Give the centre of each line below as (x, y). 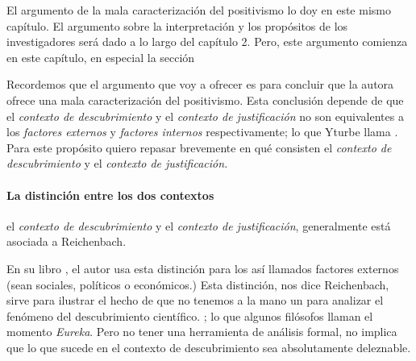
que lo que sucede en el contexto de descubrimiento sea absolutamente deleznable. (209, 347)
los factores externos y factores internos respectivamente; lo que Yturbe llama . (202, 132)
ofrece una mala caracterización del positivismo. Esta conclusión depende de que (205, 100)
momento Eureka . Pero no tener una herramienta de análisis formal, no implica (202, 332)
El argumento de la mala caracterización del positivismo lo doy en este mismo (199, 10)
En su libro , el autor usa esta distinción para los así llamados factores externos (203, 268)
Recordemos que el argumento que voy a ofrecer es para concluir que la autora (200, 84)
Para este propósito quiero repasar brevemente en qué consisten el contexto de (199, 147)
